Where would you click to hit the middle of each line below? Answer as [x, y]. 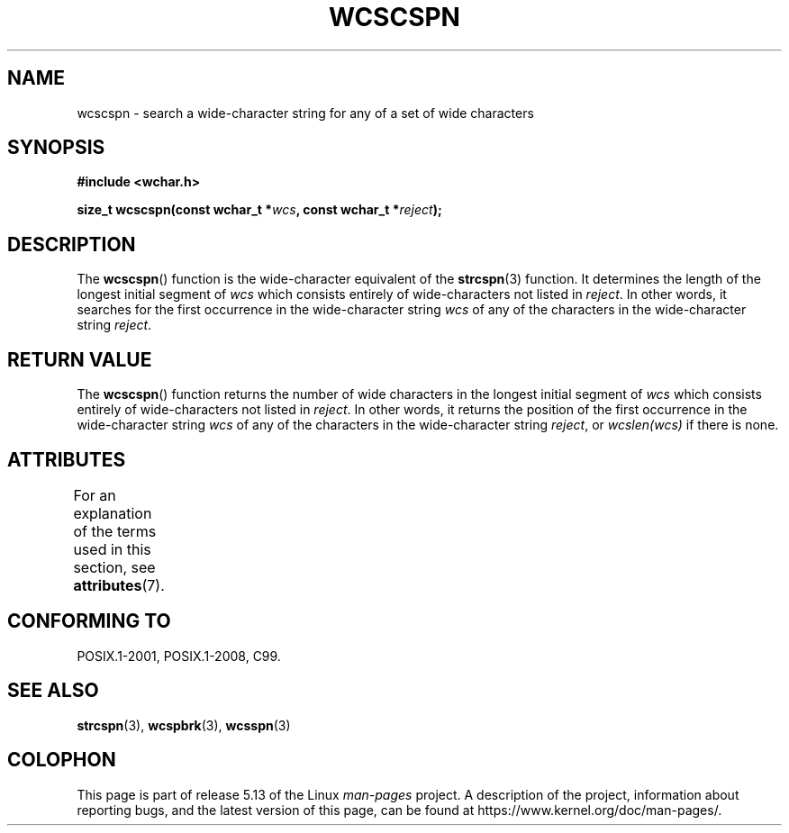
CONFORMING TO [89, 621]
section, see [114, 567]
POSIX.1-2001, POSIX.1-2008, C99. [179, 656]
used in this [112, 549]
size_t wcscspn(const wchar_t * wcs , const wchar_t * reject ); [259, 210]
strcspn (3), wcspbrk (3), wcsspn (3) [184, 725]
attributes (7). [119, 585]
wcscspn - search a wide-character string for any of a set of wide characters [305, 113]
